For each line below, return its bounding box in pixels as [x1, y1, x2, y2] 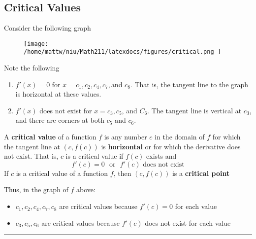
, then [113, 168, 131, 178]
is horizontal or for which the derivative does [101, 141, 241, 151]
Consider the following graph [4, 23, 91, 33]
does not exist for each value [145, 217, 231, 228]
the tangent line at [4, 141, 60, 151]
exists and [146, 151, 177, 161]
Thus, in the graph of [4, 184, 68, 195]
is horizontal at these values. [15, 89, 101, 99]
